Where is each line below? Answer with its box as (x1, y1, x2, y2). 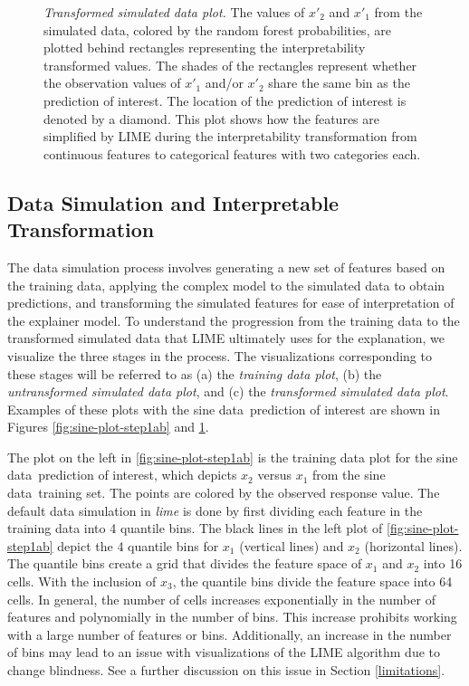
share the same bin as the (268, 73, 410, 92)
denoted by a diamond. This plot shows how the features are (43, 109, 379, 128)
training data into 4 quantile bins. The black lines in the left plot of (7, 519, 383, 538)
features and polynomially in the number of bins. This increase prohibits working (7, 607, 457, 626)
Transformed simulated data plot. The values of (43, 3, 305, 21)
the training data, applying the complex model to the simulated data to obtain (7, 275, 445, 294)
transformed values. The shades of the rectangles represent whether (43, 55, 417, 74)
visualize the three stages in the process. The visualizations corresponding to (7, 346, 432, 365)
